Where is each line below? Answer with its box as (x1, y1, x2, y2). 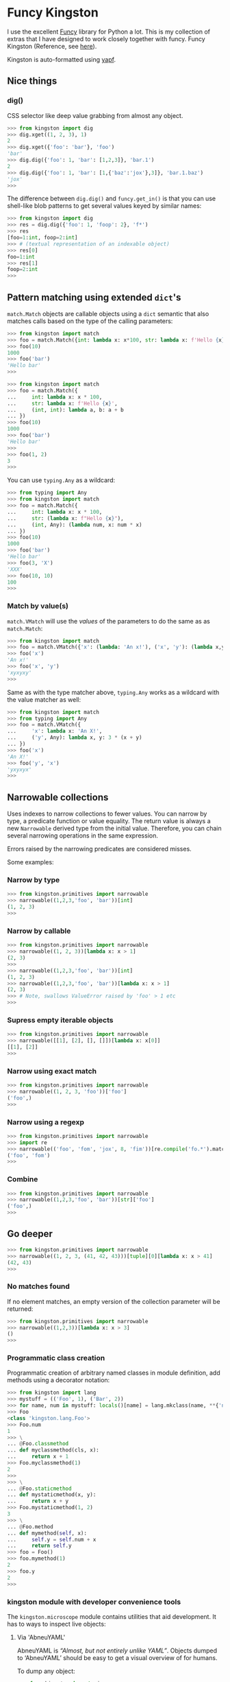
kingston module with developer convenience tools (7, 1597, 181, 1607)
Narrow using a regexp (7, 1117, 84, 1126)
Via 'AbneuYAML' (16, 1633, 66, 1641)
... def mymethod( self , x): (7, 1530, 88, 1537)
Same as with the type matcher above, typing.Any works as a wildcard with (7, 688, 220, 696)
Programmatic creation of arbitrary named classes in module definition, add (7, 1369, 220, 1377)
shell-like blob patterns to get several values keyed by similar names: (7, 202, 202, 210)
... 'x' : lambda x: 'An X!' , (7, 728, 103, 735)
